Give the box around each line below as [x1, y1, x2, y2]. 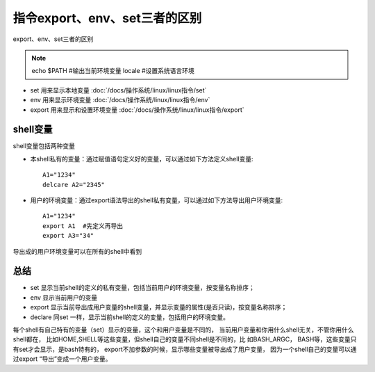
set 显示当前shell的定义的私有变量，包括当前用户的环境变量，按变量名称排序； [30, 284, 255, 292]
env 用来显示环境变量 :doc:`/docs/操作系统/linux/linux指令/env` [30, 96, 210, 104]
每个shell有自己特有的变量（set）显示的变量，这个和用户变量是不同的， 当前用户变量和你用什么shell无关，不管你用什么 [12, 325, 354, 334]
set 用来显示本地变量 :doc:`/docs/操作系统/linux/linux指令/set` [30, 86, 207, 94]
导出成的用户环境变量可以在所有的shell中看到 [12, 247, 142, 255]
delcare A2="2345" [42, 181, 106, 188]
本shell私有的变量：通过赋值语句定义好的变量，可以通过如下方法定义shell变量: [30, 154, 253, 163]
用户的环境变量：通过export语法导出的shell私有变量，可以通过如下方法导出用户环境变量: [30, 195, 283, 204]
